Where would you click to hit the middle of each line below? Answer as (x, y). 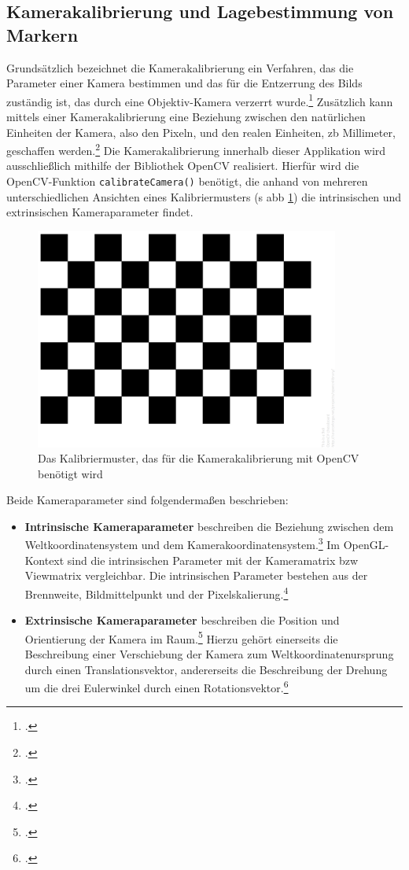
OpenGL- (366, 545)
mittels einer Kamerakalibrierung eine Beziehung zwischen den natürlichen (186, 117)
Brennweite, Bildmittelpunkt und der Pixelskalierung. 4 (157, 592)
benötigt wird (70, 473)
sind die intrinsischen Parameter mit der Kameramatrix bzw (213, 560)
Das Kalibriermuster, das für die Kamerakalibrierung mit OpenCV (199, 458)
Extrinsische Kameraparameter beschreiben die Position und (182, 620)
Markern (42, 34)
